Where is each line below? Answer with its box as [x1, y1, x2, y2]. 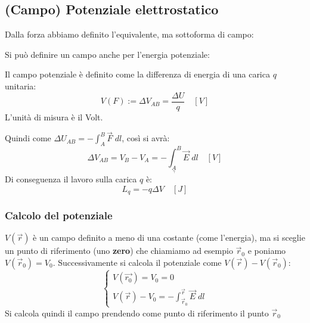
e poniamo [247, 244, 286, 257]
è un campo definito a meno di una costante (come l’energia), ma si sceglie [33, 231, 305, 244]
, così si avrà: [122, 132, 170, 144]
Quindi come [5, 132, 51, 144]
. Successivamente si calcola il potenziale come [52, 256, 222, 268]
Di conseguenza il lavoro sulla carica [5, 173, 137, 185]
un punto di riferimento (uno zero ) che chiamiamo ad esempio [5, 244, 233, 257]
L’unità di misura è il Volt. [5, 110, 103, 123]
